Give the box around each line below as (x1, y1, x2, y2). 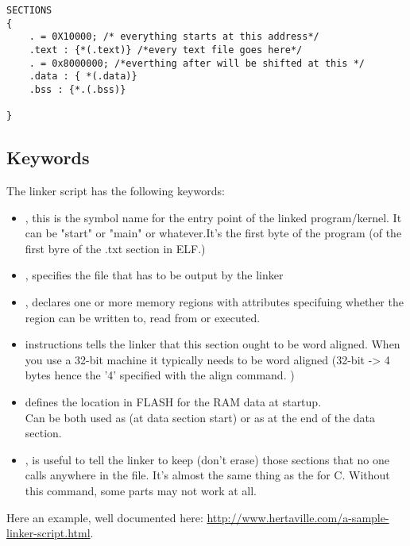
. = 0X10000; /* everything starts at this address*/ (29, 31, 319, 43)
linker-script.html (6, 525, 91, 541)
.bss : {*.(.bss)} (29, 83, 126, 95)
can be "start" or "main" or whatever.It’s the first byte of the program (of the (25, 225, 402, 241)
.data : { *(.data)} (29, 71, 137, 83)
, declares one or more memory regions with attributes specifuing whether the (25, 294, 404, 310)
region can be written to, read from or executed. (25, 309, 261, 325)
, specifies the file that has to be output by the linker (25, 267, 284, 283)
